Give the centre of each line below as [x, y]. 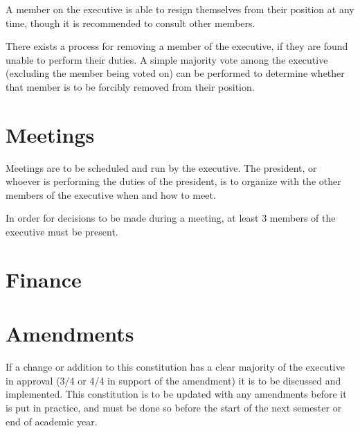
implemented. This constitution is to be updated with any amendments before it [176, 394]
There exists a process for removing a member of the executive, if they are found [177, 46]
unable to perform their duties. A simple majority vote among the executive [167, 59]
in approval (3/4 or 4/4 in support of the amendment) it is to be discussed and [173, 380]
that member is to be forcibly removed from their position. [130, 86]
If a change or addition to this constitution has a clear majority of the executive [175, 367]
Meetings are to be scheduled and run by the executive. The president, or [161, 167]
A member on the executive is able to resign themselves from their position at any [180, 9]
